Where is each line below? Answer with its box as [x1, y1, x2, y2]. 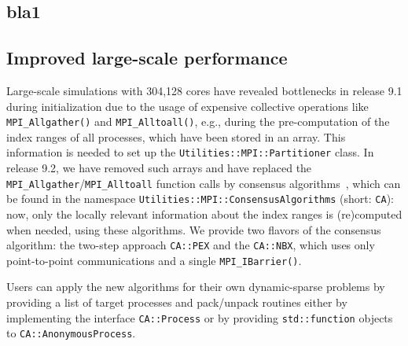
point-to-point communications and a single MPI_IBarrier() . [6, 252, 302, 268]
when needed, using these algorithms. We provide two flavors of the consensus [6, 221, 381, 237]
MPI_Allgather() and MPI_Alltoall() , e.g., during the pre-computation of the [6, 113, 390, 130]
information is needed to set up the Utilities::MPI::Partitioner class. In [6, 144, 374, 160]
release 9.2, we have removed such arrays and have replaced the [6, 160, 312, 176]
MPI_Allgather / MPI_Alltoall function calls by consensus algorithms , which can [6, 175, 401, 191]
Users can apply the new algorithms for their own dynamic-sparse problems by [6, 278, 385, 295]
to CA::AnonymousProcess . [6, 325, 136, 341]
